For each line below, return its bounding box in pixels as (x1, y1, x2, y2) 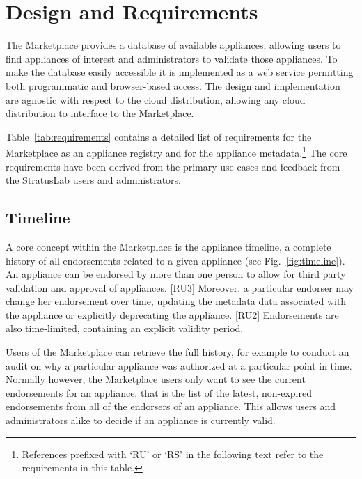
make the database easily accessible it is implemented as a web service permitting (6, 65, 354, 79)
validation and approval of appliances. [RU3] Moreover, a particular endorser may (6, 280, 354, 295)
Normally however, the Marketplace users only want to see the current (6, 372, 306, 386)
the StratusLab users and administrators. (6, 173, 181, 187)
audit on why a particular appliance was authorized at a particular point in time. (6, 358, 352, 372)
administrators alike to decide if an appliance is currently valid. (6, 413, 276, 427)
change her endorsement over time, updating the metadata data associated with (6, 294, 347, 308)
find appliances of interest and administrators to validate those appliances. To (6, 51, 338, 65)
